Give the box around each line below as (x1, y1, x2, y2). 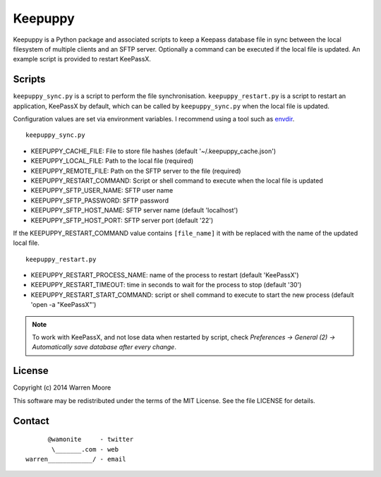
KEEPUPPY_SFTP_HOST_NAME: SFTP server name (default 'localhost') (30, 206, 238, 215)
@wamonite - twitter (47, 435, 134, 444)
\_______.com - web (52, 445, 119, 453)
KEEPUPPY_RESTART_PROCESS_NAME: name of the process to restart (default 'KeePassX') (30, 271, 299, 279)
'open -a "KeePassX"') (30, 301, 97, 309)
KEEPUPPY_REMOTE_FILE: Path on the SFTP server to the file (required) (30, 167, 241, 175)
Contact (13, 415, 49, 427)
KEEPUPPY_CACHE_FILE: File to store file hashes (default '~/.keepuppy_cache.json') (30, 147, 277, 155)
